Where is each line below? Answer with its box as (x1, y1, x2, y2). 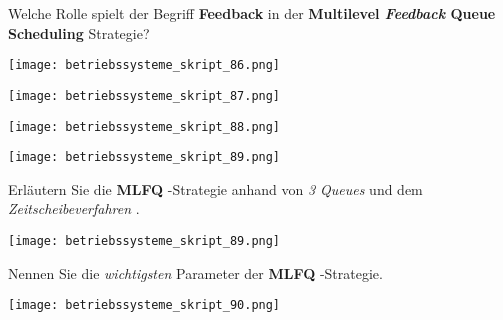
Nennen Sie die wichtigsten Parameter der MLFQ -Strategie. (8, 262, 383, 283)
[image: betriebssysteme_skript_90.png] (8, 298, 281, 313)
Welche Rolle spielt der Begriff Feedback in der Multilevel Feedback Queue (8, 3, 496, 23)
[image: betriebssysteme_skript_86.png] (8, 58, 281, 73)
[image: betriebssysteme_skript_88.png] (8, 119, 281, 134)
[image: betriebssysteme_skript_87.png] (8, 88, 281, 103)
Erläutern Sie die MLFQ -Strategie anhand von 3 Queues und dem (8, 178, 423, 199)
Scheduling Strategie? (8, 22, 150, 43)
